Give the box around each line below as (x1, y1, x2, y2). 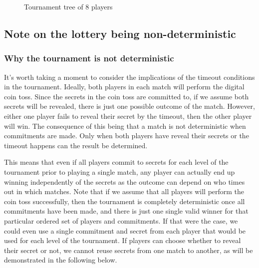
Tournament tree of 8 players (24, 1, 113, 11)
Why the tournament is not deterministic (4, 52, 174, 64)
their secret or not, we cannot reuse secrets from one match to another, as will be (4, 245, 253, 255)
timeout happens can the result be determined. (4, 140, 148, 150)
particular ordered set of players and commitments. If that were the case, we (4, 215, 238, 226)
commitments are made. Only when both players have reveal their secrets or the (4, 130, 249, 141)
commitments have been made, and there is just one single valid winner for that (4, 206, 249, 216)
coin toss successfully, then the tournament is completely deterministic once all (4, 196, 245, 206)
